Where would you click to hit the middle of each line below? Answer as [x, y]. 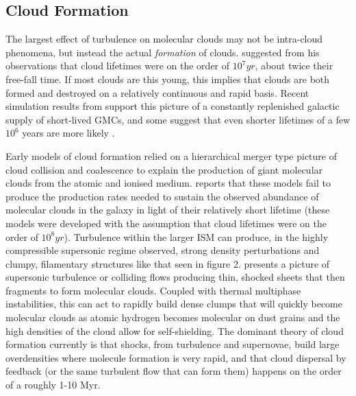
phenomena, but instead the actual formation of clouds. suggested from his [163, 52]
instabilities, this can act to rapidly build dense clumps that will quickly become [174, 304]
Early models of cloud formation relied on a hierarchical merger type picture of [171, 155]
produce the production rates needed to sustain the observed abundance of [162, 196]
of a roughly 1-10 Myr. [53, 385]
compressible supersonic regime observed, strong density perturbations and [163, 250]
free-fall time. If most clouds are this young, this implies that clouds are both [168, 79]
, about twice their [294, 66]
